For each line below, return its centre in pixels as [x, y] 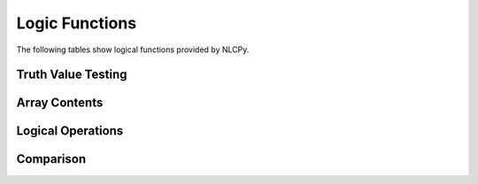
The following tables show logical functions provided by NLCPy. [133, 50]
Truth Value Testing [72, 75]
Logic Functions [77, 23]
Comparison [51, 159]
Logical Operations [70, 131]
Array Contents [60, 103]
